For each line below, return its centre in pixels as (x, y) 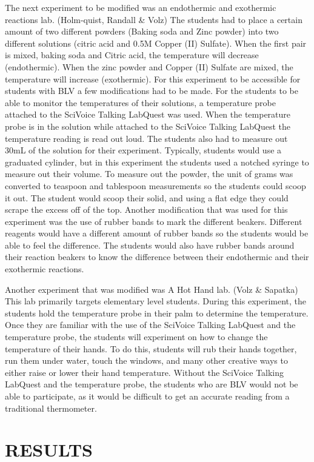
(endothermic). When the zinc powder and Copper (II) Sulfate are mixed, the (149, 66)
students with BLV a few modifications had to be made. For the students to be (152, 91)
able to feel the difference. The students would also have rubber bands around (150, 245)
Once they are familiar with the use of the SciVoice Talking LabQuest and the (150, 325)
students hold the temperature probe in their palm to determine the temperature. (157, 313)
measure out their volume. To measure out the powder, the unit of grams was (149, 174)
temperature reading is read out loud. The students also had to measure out (146, 138)
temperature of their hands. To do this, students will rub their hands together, (151, 348)
